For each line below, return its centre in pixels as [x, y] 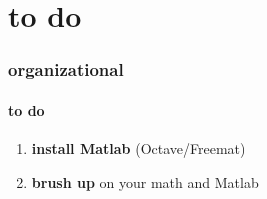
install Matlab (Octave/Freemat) [138, 148]
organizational [66, 69]
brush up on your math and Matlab [145, 181]
